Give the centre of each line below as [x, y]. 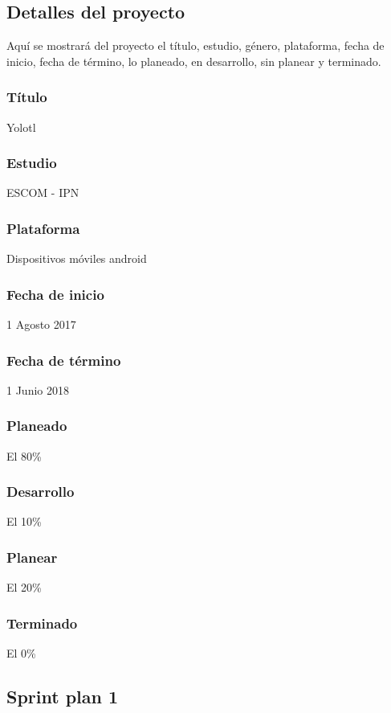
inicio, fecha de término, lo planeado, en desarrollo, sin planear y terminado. [194, 61]
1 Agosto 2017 [41, 324]
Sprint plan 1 [63, 697]
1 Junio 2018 [38, 389]
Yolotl [21, 127]
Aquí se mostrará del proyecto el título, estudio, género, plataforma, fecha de [195, 45]
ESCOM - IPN [43, 193]
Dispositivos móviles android [77, 258]
